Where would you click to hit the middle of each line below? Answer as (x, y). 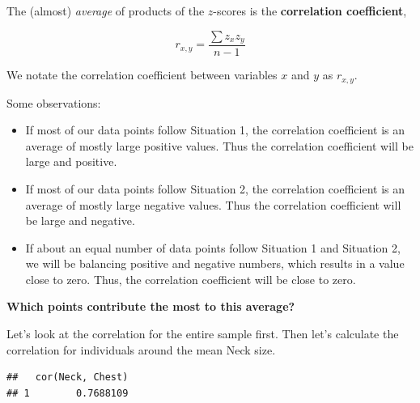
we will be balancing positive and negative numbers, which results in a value (215, 263)
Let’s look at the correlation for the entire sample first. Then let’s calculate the (203, 334)
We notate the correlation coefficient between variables (142, 75)
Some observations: (54, 102)
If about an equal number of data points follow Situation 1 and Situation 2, (213, 247)
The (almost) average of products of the (106, 11)
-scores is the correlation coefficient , (310, 11)
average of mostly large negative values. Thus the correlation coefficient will (213, 204)
